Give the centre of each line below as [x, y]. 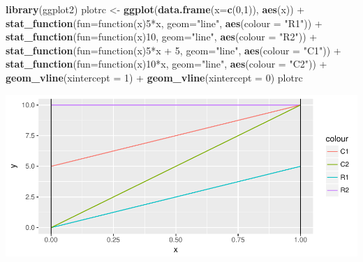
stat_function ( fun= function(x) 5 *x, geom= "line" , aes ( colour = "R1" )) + [164, 23]
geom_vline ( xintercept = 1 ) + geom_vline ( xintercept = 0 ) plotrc [154, 77]
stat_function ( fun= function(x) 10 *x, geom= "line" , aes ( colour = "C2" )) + [166, 64]
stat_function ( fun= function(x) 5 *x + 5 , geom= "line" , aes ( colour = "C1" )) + [173, 50]
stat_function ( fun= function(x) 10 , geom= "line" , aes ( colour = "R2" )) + [162, 37]
